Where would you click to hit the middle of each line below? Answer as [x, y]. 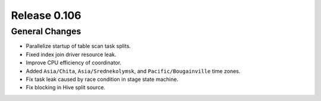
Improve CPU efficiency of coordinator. [74, 63]
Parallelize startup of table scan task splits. [78, 46]
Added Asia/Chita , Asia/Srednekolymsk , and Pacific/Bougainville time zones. [133, 71]
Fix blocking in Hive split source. [66, 87]
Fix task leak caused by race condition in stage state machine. [102, 79]
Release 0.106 [46, 15]
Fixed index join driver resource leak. [71, 54]
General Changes [46, 31]
